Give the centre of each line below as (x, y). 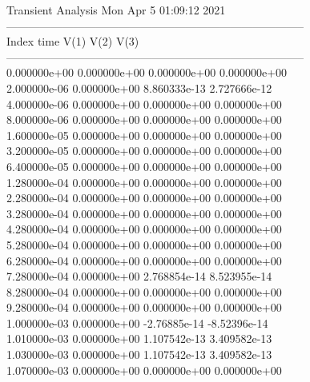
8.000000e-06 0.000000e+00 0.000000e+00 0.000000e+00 (144, 119)
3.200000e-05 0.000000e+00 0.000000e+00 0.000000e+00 (144, 151)
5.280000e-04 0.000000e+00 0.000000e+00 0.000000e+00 (144, 244)
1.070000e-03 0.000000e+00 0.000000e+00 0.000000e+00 (144, 370)
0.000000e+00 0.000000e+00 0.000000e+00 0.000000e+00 (147, 72)
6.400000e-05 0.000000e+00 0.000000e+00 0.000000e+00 (144, 166)
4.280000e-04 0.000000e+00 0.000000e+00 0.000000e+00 (144, 229)
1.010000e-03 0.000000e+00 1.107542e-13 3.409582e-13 (139, 338)
